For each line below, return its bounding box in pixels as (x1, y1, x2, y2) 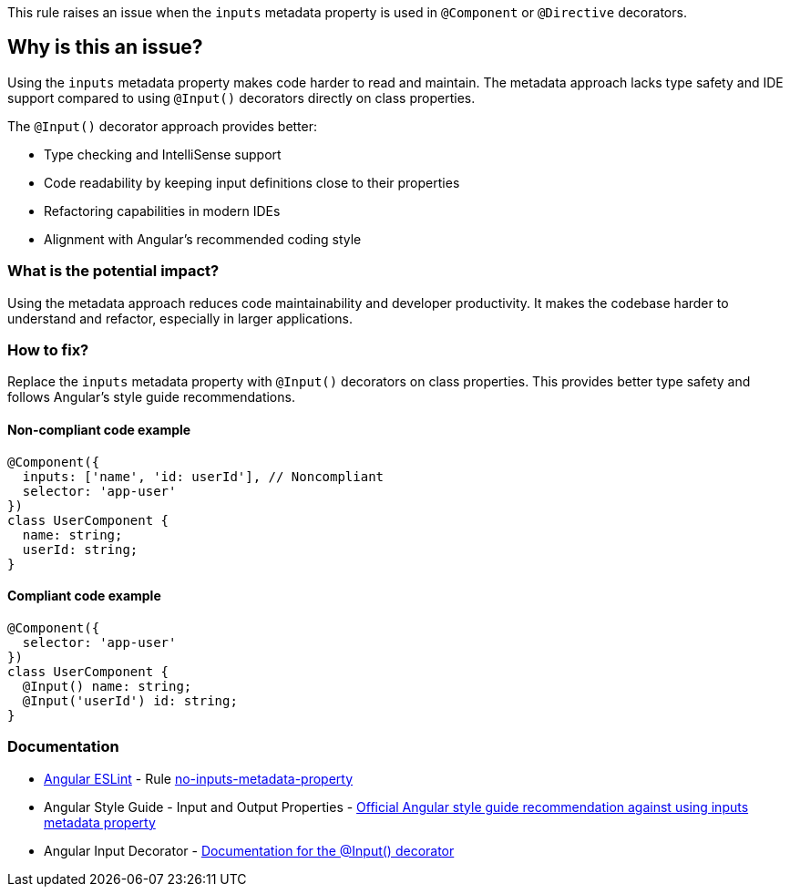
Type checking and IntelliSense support (44, 146, 282, 162)
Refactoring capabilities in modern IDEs (44, 202, 281, 219)
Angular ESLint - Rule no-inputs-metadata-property (44, 770, 354, 786)
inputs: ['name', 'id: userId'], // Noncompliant (22, 468, 385, 484)
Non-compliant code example (7, 421, 191, 437)
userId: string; (22, 541, 139, 557)
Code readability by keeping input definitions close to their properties (44, 174, 460, 190)
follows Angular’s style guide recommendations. (7, 389, 295, 406)
